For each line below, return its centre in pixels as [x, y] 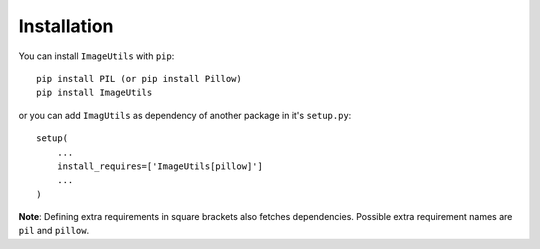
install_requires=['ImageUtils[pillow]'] [160, 166]
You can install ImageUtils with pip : [96, 56]
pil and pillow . [54, 231]
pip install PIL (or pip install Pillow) [139, 78]
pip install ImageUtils [94, 93]
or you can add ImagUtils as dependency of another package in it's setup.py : [185, 115]
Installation [66, 26]
